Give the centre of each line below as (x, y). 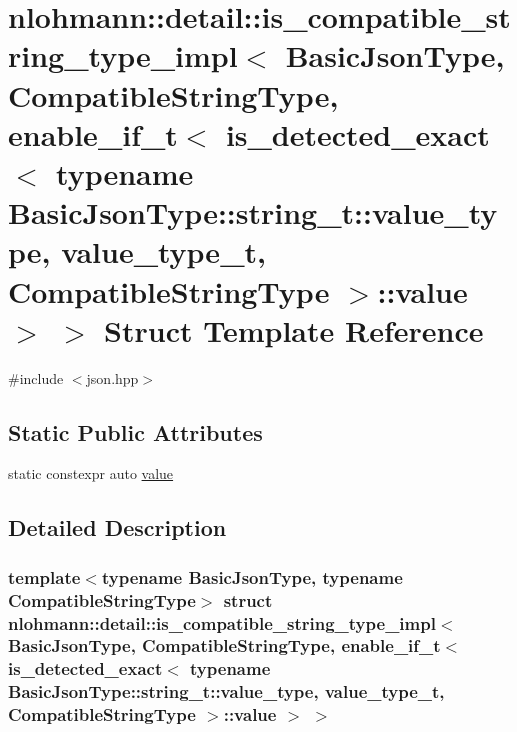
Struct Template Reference (294, 329)
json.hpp (112, 377)
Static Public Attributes (135, 431)
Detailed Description (117, 527)
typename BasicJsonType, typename (252, 576)
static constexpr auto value (91, 473)
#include (36, 377)
